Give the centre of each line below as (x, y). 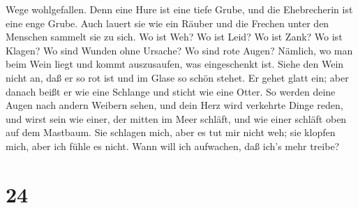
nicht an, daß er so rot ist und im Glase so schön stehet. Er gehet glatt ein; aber (177, 77)
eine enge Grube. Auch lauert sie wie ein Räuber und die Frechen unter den (167, 23)
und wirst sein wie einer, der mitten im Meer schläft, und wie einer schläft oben (176, 118)
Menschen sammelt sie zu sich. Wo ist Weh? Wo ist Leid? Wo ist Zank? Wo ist (174, 37)
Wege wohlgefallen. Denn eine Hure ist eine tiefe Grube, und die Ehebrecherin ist (179, 9)
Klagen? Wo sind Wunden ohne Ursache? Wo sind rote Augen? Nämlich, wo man (179, 50)
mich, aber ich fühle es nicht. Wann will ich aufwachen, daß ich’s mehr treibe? (173, 146)
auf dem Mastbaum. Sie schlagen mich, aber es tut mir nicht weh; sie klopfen (171, 132)
